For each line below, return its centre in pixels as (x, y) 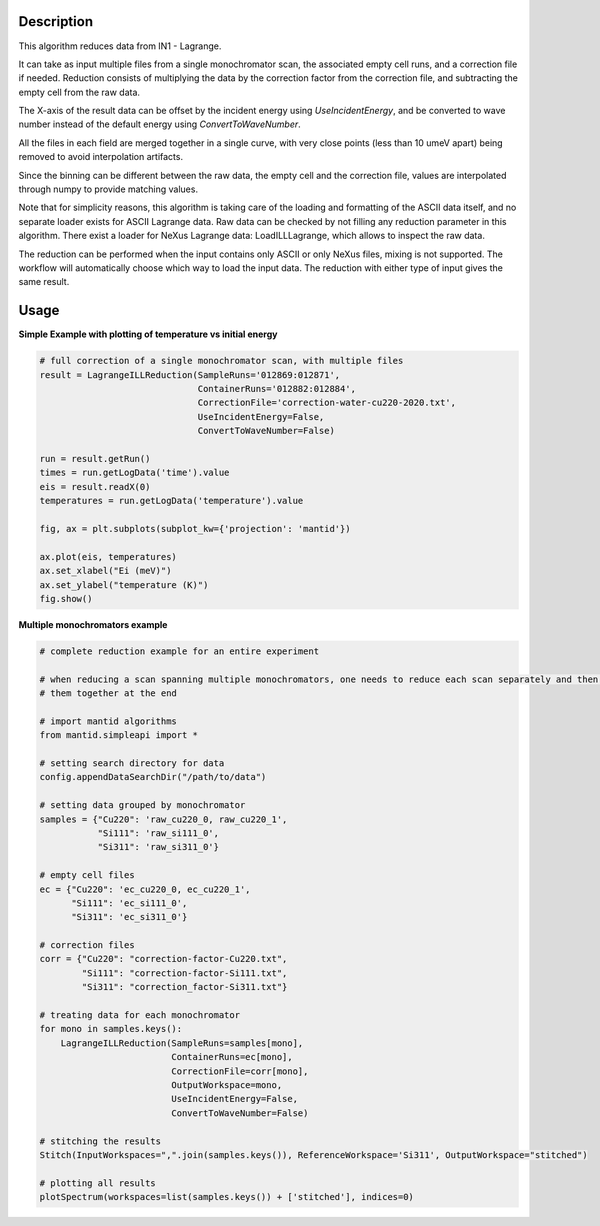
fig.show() (66, 598)
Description (56, 21)
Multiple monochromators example (93, 624)
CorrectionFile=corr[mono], (240, 1071)
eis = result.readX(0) (95, 486)
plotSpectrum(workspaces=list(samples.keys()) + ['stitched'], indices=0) (227, 1197)
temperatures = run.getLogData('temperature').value (171, 501)
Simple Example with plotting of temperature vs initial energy (148, 334)
